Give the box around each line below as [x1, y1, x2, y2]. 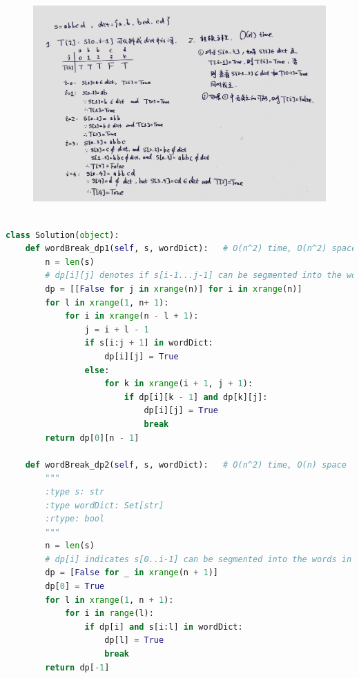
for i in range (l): [64, 608, 154, 619]
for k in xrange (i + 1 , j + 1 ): [104, 379, 253, 389]
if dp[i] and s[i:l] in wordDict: [84, 621, 243, 632]
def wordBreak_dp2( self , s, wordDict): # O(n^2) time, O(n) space [25, 459, 347, 470]
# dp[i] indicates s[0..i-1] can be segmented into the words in [45, 554, 352, 564]
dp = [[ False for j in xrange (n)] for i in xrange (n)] [45, 284, 302, 295]
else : [84, 365, 110, 375]
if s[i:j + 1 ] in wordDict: [84, 338, 213, 348]
